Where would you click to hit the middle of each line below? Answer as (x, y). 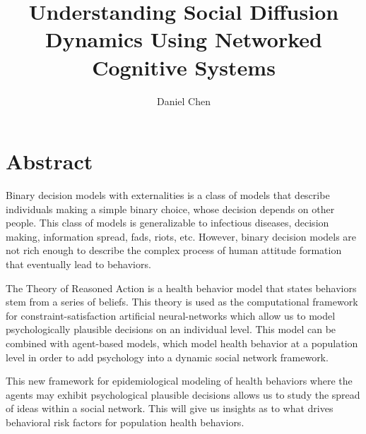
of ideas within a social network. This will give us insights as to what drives (170, 408)
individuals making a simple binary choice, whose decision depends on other (170, 209)
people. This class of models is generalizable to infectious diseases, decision (167, 223)
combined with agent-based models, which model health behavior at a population (182, 343)
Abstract (49, 161)
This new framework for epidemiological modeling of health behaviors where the (179, 381)
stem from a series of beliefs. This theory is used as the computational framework (182, 302)
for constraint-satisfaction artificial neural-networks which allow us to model (171, 315)
